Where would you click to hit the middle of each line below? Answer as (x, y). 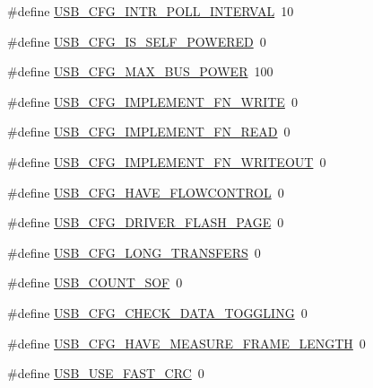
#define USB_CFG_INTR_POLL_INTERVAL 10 (151, 11)
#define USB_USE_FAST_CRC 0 (106, 373)
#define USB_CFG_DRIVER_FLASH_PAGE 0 (146, 222)
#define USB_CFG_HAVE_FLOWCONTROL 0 (146, 192)
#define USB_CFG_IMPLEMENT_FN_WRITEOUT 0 (167, 161)
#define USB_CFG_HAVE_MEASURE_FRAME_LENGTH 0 (186, 343)
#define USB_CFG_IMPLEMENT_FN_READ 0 (149, 132)
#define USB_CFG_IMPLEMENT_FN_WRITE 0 (152, 101)
